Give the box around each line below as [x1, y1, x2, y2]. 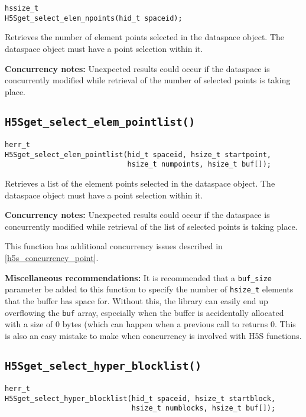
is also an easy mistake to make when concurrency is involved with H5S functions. [5, 329, 302, 341]
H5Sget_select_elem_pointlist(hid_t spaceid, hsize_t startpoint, [5, 150, 272, 159]
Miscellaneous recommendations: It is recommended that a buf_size [5, 271, 272, 284]
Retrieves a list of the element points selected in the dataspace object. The [5, 177, 275, 190]
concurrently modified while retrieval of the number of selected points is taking [5, 74, 291, 86]
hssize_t [5, 4, 39, 12]
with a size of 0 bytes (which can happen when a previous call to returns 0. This [5, 318, 296, 330]
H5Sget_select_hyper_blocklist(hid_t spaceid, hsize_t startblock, [5, 394, 276, 403]
